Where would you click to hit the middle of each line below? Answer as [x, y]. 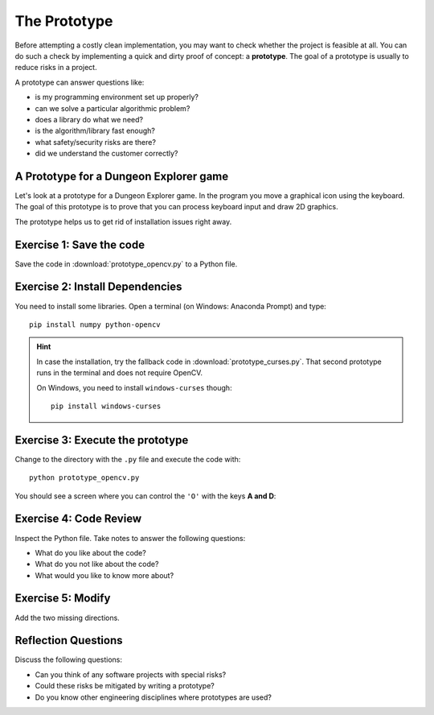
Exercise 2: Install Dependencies [98, 287]
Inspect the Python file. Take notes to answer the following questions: [130, 538]
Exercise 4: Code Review [78, 519]
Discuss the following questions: [69, 659]
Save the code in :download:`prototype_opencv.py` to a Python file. [126, 264]
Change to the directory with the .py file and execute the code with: [128, 459]
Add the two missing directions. [67, 618]
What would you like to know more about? [104, 575]
